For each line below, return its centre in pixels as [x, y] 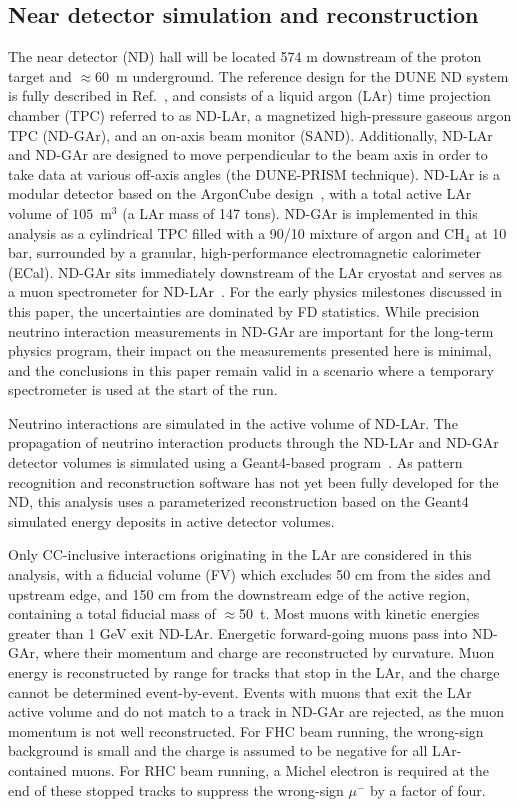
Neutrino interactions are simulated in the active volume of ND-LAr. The [233, 422]
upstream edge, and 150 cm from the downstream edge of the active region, [239, 593]
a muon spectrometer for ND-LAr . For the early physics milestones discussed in [255, 291]
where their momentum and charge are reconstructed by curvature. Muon [269, 652]
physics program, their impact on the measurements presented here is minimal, [250, 350]
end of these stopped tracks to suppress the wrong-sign [176, 789]
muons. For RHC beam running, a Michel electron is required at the [280, 769]
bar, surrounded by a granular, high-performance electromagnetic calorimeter [245, 252]
